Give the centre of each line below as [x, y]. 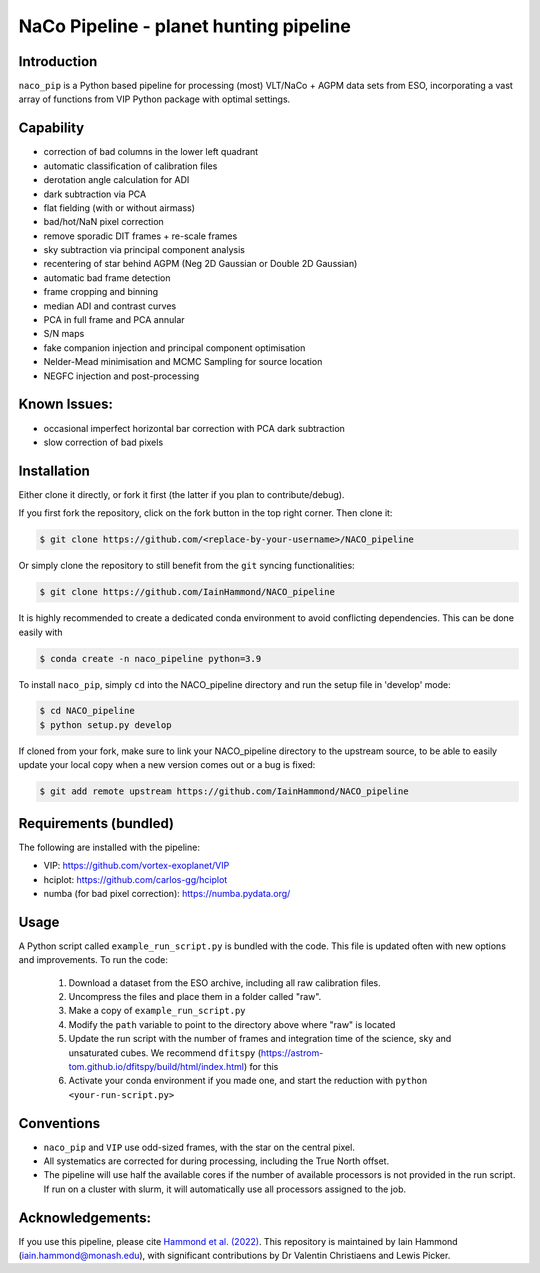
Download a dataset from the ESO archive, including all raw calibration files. [224, 982]
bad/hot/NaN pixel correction [103, 222]
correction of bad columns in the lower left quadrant [151, 152]
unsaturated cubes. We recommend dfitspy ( [165, 1052]
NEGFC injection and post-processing [121, 376]
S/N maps [64, 334]
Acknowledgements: [85, 1217]
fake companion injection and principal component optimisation [174, 347]
